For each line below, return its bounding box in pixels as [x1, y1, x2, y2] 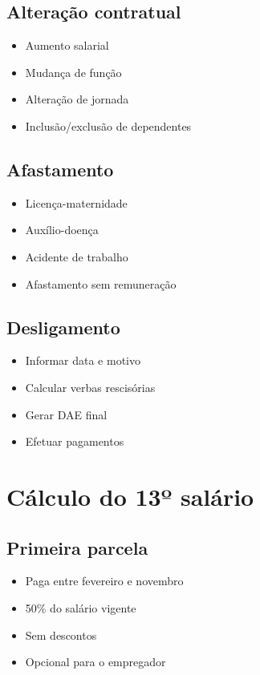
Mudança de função [25, 63, 122, 80]
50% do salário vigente [25, 599, 136, 616]
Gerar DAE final [25, 406, 108, 422]
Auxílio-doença [25, 221, 99, 238]
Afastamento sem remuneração [25, 275, 177, 292]
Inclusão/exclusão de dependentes [25, 117, 192, 134]
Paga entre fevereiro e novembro [25, 572, 184, 589]
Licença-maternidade [25, 194, 128, 211]
